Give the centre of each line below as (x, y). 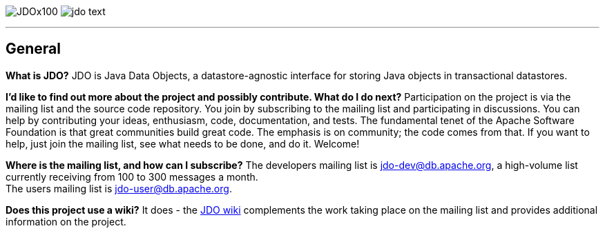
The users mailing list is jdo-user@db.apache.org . (119, 188)
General (33, 49)
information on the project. (66, 221)
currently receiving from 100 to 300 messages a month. (132, 176)
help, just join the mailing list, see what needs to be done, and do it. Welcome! (183, 143)
